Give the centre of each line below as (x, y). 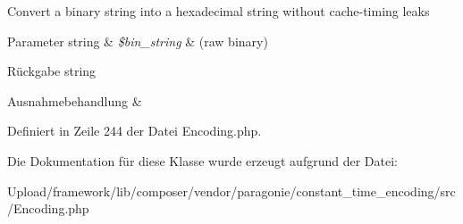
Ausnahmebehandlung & (75, 100)
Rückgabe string (52, 71)
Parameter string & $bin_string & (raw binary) (138, 41)
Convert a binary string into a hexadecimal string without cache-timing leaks (219, 11)
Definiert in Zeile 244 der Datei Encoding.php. (135, 131)
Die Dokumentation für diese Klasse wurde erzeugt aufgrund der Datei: (202, 160)
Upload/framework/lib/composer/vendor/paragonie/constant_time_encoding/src (231, 191)
